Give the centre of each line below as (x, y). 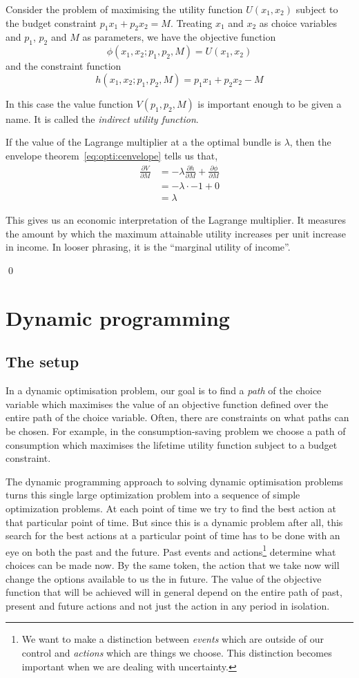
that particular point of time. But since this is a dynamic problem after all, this (174, 522)
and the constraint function (64, 66)
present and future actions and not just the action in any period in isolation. (168, 605)
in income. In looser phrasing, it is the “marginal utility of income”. (148, 247)
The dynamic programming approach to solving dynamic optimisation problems (174, 481)
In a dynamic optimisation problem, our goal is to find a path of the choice (164, 390)
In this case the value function (69, 103)
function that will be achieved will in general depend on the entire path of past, (174, 592)
